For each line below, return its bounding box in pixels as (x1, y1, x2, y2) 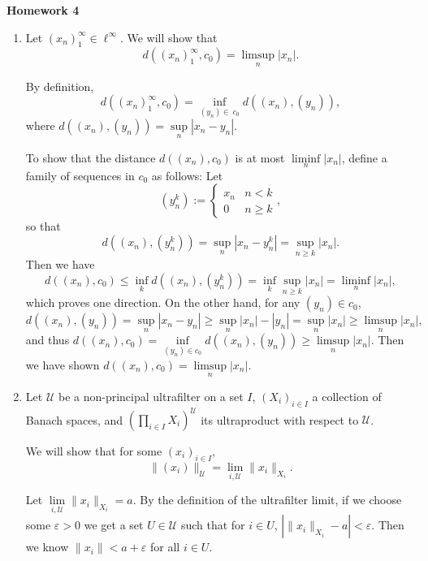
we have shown (25, 356, 100, 373)
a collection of (312, 387, 382, 404)
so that (25, 218, 61, 235)
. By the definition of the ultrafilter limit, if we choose (132, 491, 402, 508)
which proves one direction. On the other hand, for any (25, 294, 300, 311)
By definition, (25, 77, 94, 94)
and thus (25, 331, 70, 348)
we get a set (84, 516, 144, 533)
